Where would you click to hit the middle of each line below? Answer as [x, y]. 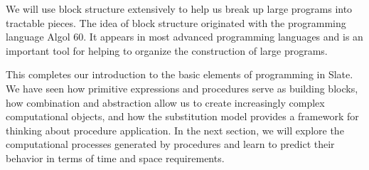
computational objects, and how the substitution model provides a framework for [182, 116]
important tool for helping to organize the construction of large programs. [167, 50]
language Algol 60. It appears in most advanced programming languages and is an [184, 37]
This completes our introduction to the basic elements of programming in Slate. [180, 74]
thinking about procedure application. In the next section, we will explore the [175, 130]
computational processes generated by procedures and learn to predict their [170, 144]
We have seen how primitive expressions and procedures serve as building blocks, [182, 88]
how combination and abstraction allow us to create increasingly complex [165, 102]
